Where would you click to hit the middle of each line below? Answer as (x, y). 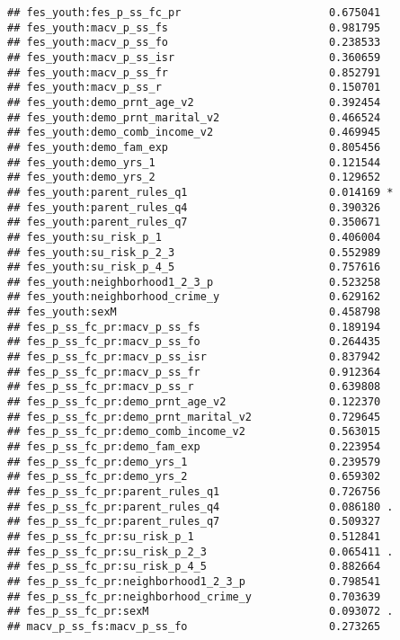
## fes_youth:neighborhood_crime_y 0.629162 (194, 297)
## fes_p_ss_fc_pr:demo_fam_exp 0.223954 (194, 447)
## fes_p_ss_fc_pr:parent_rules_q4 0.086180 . (200, 507)
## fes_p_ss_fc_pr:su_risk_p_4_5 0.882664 (194, 567)
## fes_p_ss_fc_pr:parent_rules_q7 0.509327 (194, 522)
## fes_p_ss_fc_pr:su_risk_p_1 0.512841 (194, 536)
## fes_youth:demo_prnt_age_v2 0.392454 (194, 102)
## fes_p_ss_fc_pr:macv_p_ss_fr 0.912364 (194, 372)
